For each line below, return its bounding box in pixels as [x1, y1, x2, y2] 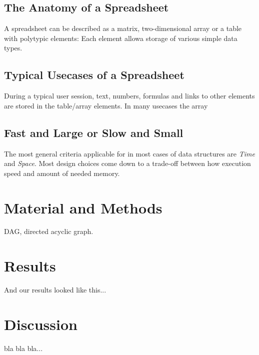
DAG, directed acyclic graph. [4, 226, 93, 236]
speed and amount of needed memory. [4, 167, 120, 178]
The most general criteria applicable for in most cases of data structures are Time [4, 148, 255, 158]
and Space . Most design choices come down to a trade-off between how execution [4, 158, 251, 168]
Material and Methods [4, 197, 162, 217]
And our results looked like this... [4, 284, 106, 295]
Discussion [4, 313, 77, 334]
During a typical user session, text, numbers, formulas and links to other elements [4, 90, 255, 101]
